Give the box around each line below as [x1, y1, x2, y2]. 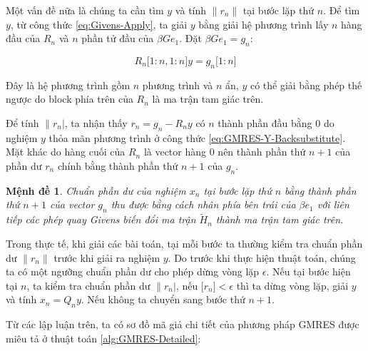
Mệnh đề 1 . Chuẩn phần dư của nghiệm [6, 183, 186, 198]
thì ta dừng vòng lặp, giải [236, 278, 349, 292]
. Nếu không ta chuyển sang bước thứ [81, 292, 245, 307]
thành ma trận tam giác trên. [215, 212, 344, 227]
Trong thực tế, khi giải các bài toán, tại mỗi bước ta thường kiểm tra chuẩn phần [6, 235, 363, 250]
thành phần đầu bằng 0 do [218, 115, 334, 130]
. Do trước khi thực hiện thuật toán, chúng [168, 250, 356, 265]
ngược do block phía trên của [6, 91, 133, 106]
